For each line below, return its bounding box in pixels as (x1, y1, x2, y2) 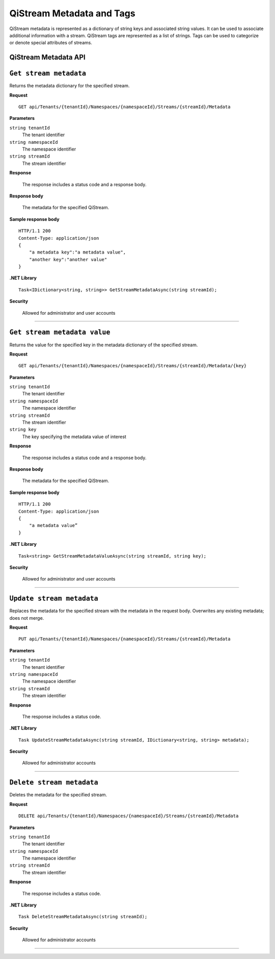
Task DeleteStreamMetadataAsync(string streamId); (18, 914, 148, 920)
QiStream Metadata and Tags (9, 8, 135, 19)
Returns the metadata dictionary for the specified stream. (9, 83, 130, 89)
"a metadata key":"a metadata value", (29, 249, 126, 255)
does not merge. (9, 615, 44, 621)
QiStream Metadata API (9, 53, 86, 62)
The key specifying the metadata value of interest (22, 434, 127, 440)
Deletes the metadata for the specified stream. (9, 792, 107, 798)
